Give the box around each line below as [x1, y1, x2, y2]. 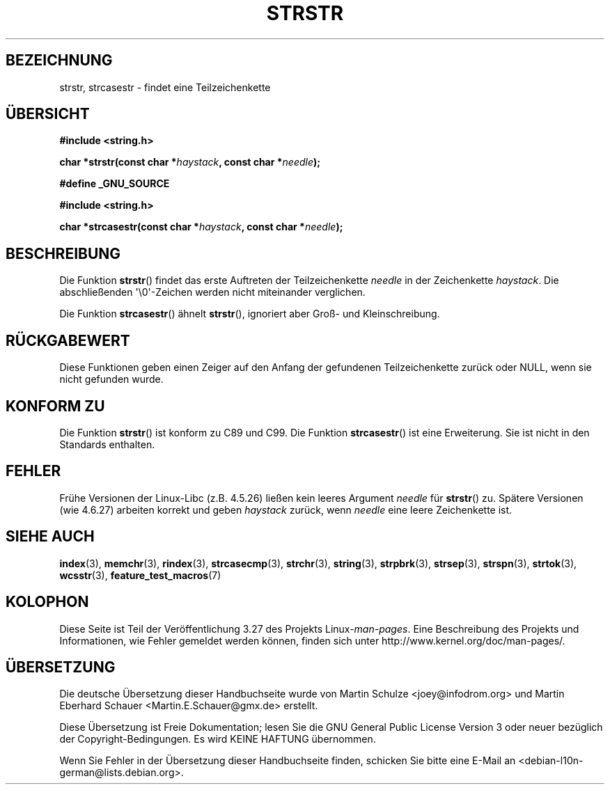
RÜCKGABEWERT [6, 331, 130, 349]
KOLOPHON [6, 593, 89, 611]
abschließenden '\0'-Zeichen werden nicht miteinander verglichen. [59, 286, 366, 299]
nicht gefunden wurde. [59, 373, 164, 386]
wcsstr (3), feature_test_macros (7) [59, 569, 221, 581]
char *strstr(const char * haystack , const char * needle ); [59, 156, 321, 168]
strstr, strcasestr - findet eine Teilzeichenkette [59, 81, 271, 93]
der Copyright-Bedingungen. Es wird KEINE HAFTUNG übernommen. [59, 733, 376, 745]
